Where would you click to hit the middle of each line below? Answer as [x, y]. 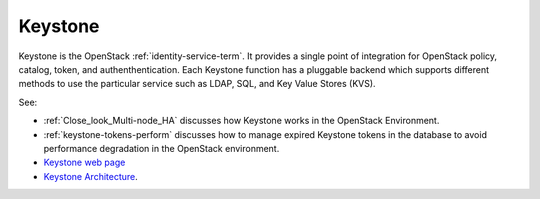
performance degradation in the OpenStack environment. [161, 148]
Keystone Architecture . [91, 176]
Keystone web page [84, 162]
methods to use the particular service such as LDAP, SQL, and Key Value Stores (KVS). [197, 84]
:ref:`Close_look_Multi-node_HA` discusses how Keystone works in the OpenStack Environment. [241, 121]
